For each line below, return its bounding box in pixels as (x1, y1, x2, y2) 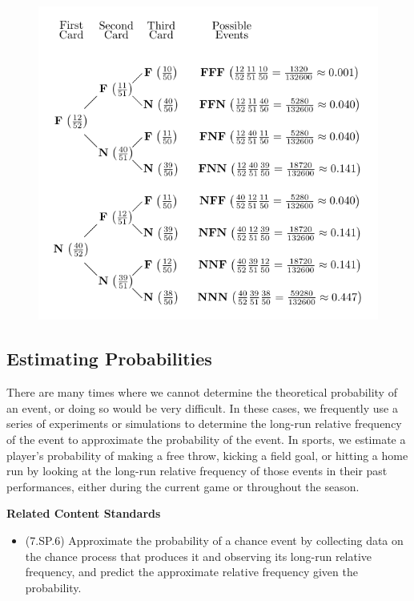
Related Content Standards (6, 505, 161, 522)
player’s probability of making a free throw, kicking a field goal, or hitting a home (6, 446, 408, 463)
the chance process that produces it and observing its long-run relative (25, 547, 372, 564)
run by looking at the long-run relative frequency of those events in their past (6, 462, 388, 479)
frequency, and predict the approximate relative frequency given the (25, 563, 358, 580)
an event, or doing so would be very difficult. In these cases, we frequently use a (6, 399, 398, 416)
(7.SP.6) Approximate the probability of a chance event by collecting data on (25, 531, 404, 548)
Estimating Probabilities (6, 346, 212, 371)
